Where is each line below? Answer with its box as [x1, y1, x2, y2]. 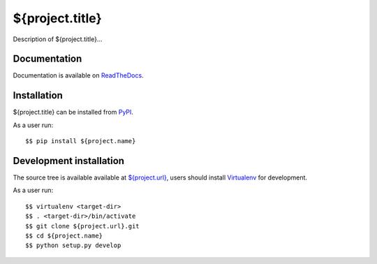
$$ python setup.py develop [25, 242, 121, 249]
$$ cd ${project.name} [25, 232, 103, 240]
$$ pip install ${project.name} [25, 137, 136, 145]
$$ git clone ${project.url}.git [25, 222, 140, 230]
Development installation [13, 154, 125, 167]
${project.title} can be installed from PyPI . [13, 108, 134, 117]
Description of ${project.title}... [13, 35, 103, 43]
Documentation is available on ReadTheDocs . [13, 71, 144, 80]
